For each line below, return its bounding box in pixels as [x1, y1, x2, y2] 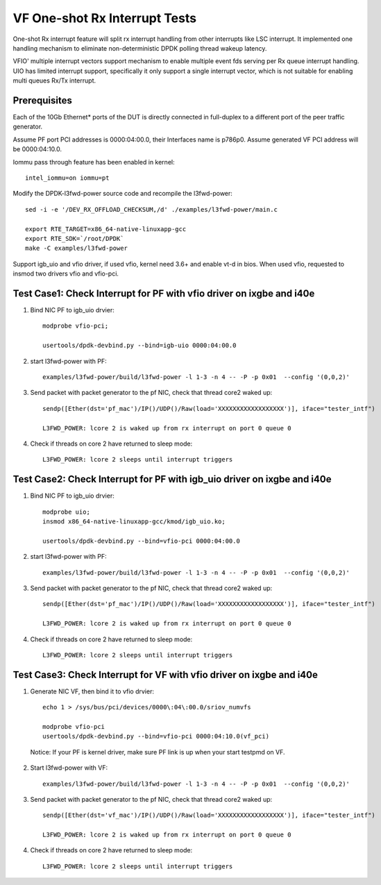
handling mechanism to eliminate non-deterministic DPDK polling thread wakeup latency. [12, 44, 267, 52]
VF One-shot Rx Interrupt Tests [12, 10, 197, 26]
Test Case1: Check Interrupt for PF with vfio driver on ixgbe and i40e [12, 287, 315, 299]
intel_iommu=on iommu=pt [25, 174, 110, 182]
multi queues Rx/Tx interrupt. [12, 76, 96, 85]
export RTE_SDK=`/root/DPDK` [25, 235, 124, 242]
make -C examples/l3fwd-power [25, 244, 128, 253]
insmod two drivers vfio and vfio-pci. [12, 269, 119, 278]
